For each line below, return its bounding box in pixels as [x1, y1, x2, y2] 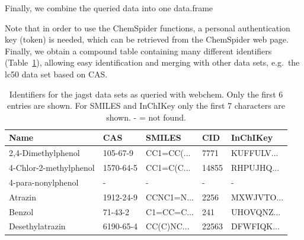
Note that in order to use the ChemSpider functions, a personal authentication [5, 21, 290, 34]
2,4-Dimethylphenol [9, 147, 80, 159]
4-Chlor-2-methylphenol [9, 161, 95, 174]
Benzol [9, 205, 34, 218]
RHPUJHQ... [231, 161, 280, 174]
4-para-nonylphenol [9, 176, 79, 188]
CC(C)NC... [146, 220, 190, 232]
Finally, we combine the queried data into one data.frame [5, 2, 213, 14]
